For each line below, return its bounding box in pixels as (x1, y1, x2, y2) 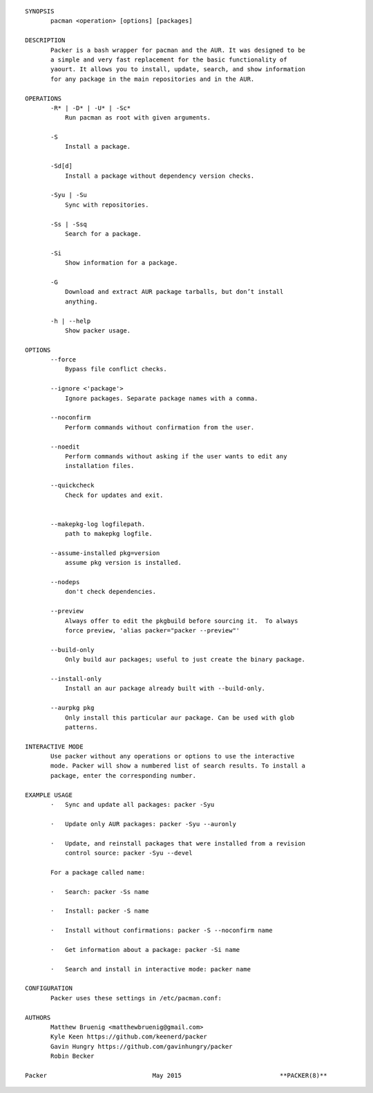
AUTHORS (25, 1013, 51, 1021)
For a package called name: (50, 868, 146, 876)
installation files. (64, 462, 135, 470)
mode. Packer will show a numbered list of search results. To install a (50, 762, 306, 770)
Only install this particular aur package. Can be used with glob (64, 713, 295, 722)
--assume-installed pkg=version (50, 549, 160, 557)
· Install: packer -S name (50, 907, 149, 915)
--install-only (50, 675, 102, 682)
